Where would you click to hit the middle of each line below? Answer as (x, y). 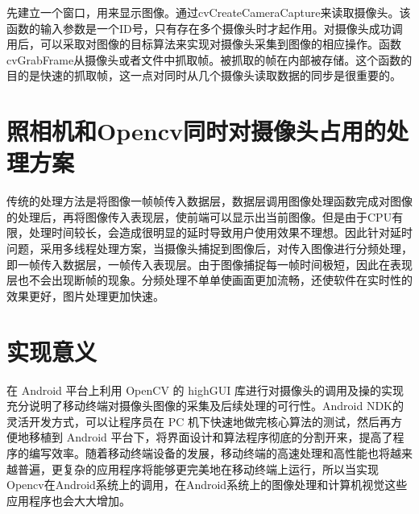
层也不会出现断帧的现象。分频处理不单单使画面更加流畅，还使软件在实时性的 (209, 280)
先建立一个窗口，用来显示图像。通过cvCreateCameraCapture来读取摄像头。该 (209, 12)
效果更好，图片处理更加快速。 (85, 295)
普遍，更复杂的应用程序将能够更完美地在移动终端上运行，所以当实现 (198, 468)
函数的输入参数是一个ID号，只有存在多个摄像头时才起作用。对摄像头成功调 (205, 28)
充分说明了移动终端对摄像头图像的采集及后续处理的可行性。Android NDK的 (205, 406)
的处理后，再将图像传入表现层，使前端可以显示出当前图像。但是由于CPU (199, 216)
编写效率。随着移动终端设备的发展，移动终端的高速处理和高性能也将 (209, 452)
